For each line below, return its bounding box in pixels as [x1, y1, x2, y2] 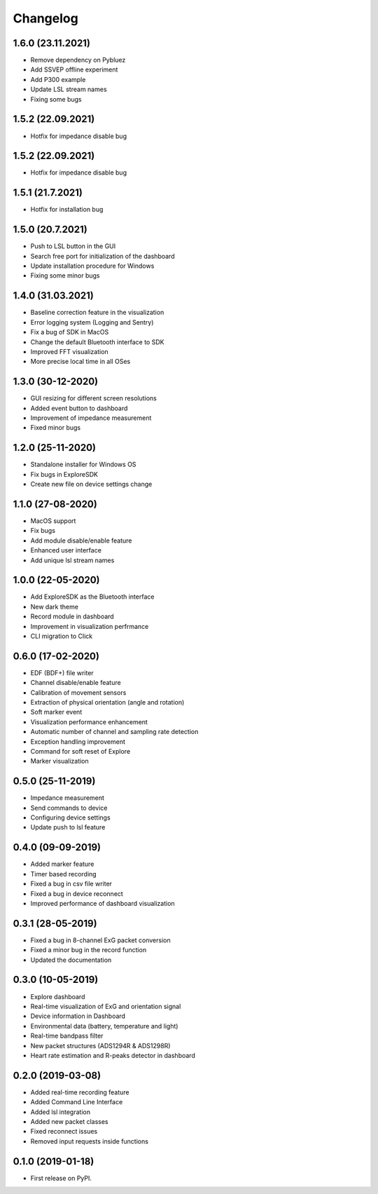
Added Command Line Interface [30, 1098, 123, 1106]
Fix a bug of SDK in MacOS [30, 328, 109, 337]
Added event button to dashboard [30, 404, 128, 412]
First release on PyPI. [30, 1174, 92, 1182]
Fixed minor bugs [30, 423, 81, 432]
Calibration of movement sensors [30, 688, 127, 697]
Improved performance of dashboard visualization [30, 899, 175, 907]
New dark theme [30, 602, 78, 611]
